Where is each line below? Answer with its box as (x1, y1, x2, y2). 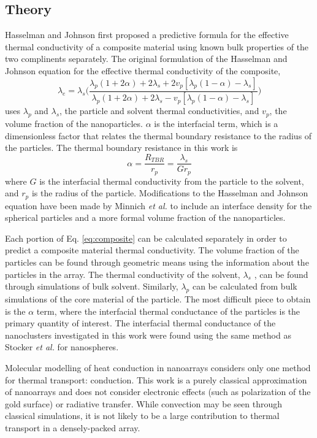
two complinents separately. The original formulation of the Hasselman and (5, 52, 288, 65)
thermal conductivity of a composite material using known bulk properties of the (5, 40, 309, 53)
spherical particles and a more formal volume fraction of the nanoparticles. (5, 211, 286, 224)
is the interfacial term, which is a (154, 117, 278, 130)
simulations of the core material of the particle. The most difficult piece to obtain (5, 292, 311, 305)
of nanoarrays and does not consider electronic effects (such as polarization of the (5, 385, 311, 398)
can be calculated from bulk (192, 280, 297, 293)
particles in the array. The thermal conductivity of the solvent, (5, 267, 240, 280)
